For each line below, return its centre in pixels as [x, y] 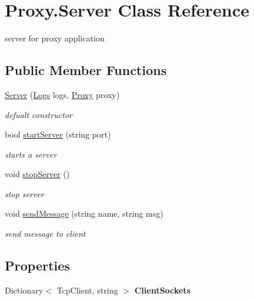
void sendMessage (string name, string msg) [84, 213]
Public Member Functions [86, 70]
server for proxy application [55, 38]
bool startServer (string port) [58, 134]
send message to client [45, 234]
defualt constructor [39, 114]
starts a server [31, 154]
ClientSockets [162, 290]
